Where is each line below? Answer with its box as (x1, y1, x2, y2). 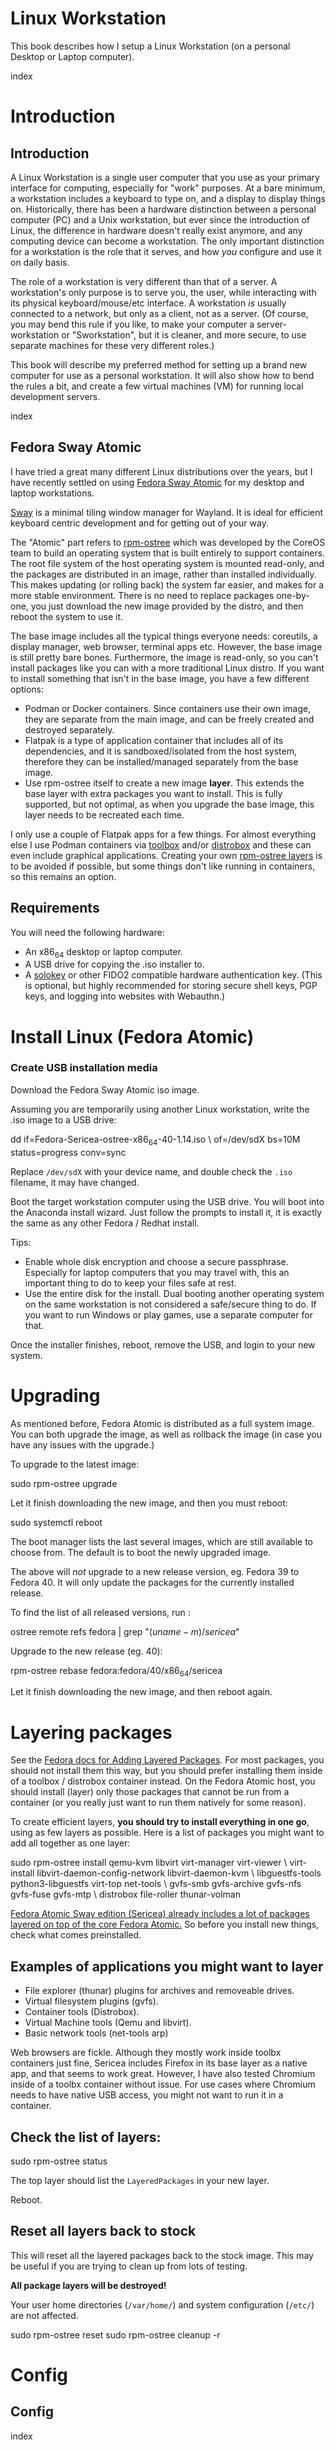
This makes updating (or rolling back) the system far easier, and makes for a (10, 578, 325, 591)
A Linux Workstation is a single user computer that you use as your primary (10, 171, 320, 183)
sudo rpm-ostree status (10, 2155, 108, 2167)
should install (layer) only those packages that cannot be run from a (10, 1786, 290, 1798)
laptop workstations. (10, 487, 95, 499)
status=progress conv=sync (10, 1146, 127, 1158)
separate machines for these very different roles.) (10, 339, 215, 351)
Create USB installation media (10, 1061, 158, 1075)
